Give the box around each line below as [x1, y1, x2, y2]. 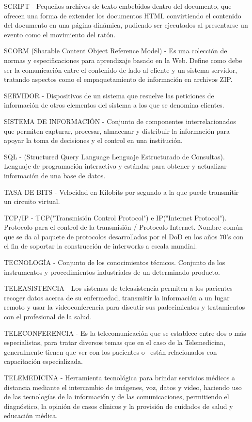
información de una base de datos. [4, 170, 106, 180]
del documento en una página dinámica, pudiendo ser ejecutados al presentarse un [4, 20, 248, 30]
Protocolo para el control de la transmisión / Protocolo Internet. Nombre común [4, 222, 243, 232]
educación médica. [4, 410, 58, 421]
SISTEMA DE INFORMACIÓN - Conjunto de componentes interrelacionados [4, 116, 236, 126]
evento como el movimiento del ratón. [4, 29, 116, 39]
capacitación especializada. [4, 356, 83, 366]
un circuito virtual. [4, 196, 60, 206]
